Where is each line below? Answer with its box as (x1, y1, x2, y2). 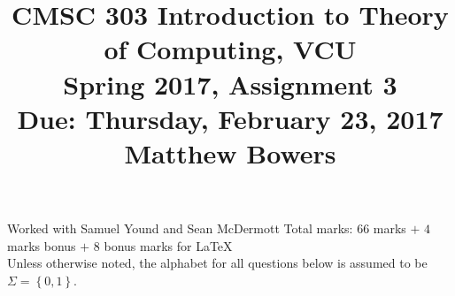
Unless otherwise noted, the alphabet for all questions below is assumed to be (7, 254, 428, 272)
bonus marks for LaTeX (104, 236, 233, 254)
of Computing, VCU (104, 31, 357, 67)
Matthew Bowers (124, 134, 336, 171)
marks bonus (7, 236, 76, 254)
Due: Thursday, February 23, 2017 (17, 100, 443, 136)
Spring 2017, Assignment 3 (63, 65, 397, 102)
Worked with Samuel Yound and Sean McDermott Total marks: (7, 219, 353, 238)
